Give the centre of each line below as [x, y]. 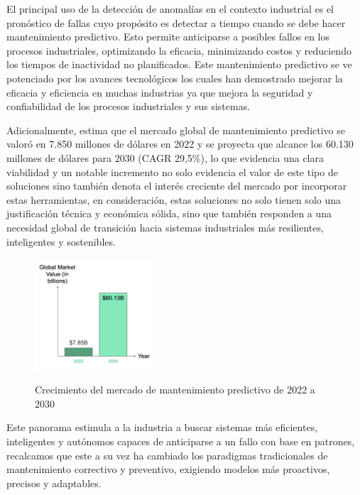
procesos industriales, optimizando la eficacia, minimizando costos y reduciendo [179, 50]
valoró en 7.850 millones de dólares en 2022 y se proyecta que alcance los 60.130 [180, 144]
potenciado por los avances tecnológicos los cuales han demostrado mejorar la [175, 78]
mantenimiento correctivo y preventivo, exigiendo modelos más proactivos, [168, 469]
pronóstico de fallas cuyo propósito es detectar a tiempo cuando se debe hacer [176, 22]
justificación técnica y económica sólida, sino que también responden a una [169, 213]
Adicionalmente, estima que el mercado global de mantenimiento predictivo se [176, 130]
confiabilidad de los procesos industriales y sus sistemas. [129, 106]
